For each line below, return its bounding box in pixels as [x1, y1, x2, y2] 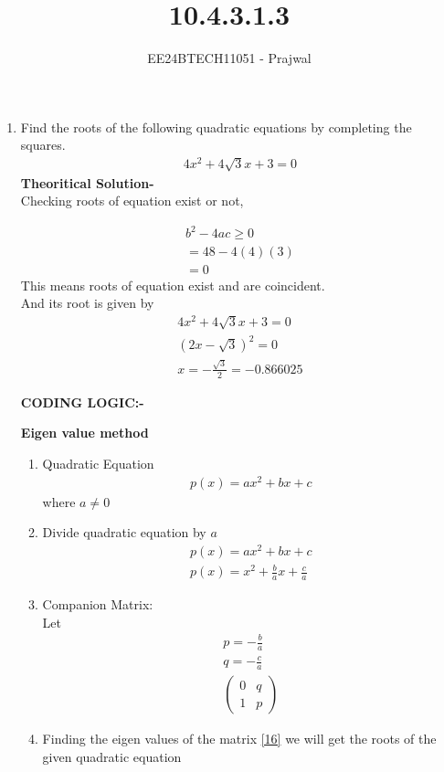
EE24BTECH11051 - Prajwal [147, 48, 312, 68]
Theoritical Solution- [20, 173, 154, 192]
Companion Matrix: [42, 595, 153, 614]
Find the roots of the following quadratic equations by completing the [20, 117, 412, 136]
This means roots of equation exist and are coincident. [20, 275, 325, 294]
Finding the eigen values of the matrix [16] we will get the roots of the [42, 729, 437, 748]
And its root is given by [20, 293, 154, 312]
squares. [20, 135, 66, 154]
